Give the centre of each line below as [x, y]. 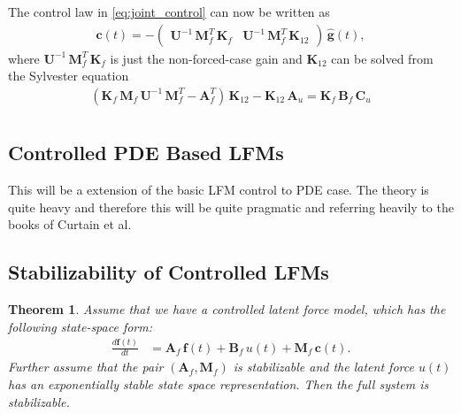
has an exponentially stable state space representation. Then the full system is [219, 384]
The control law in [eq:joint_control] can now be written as [169, 11]
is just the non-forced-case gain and [206, 58]
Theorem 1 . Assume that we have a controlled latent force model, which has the [227, 309]
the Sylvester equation [69, 76]
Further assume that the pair [86, 367]
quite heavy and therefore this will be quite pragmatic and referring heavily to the [231, 207]
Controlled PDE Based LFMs [146, 153]
